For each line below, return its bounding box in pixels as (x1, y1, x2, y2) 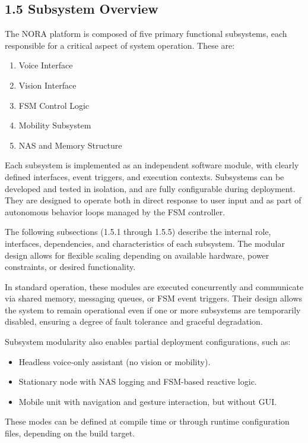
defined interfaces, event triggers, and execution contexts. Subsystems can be (5, 170, 284, 183)
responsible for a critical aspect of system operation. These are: (5, 39, 235, 51)
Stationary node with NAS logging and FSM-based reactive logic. (18, 375, 257, 388)
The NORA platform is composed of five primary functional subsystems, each (5, 27, 287, 40)
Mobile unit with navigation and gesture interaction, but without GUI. (18, 395, 277, 407)
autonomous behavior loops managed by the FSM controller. (5, 205, 226, 218)
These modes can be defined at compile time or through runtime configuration (5, 415, 290, 428)
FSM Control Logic (18, 99, 90, 111)
